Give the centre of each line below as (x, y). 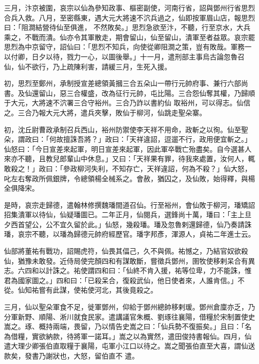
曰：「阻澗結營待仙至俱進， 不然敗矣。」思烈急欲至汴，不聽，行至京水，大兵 (127, 27)
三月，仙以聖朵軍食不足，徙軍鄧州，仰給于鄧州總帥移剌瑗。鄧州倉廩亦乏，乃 (129, 307)
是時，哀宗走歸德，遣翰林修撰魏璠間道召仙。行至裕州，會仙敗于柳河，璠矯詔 (129, 204)
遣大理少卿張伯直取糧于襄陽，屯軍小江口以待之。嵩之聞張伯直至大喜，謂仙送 (129, 346)
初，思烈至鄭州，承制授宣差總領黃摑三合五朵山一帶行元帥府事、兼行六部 (123, 83)
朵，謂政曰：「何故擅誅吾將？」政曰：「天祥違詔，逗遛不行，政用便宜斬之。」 (128, 139)
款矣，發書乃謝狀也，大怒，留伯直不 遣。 (71, 356)
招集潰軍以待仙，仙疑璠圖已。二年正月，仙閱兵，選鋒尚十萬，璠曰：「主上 (124, 214)
